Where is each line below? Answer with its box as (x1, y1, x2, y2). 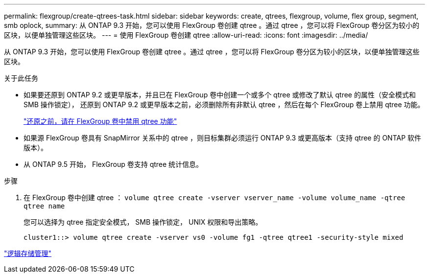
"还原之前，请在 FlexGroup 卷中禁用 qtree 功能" (24, 117, 177, 125)
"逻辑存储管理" (4, 249, 52, 257)
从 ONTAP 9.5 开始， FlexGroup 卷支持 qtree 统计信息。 (24, 160, 203, 168)
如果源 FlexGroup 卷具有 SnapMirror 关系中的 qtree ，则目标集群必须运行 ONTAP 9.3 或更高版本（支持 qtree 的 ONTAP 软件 (24, 134, 422, 142)
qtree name (24, 202, 65, 210)
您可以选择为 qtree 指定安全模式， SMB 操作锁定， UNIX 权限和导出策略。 (24, 218, 262, 226)
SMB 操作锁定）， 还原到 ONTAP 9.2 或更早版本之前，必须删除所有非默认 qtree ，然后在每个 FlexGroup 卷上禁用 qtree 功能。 (24, 100, 425, 109)
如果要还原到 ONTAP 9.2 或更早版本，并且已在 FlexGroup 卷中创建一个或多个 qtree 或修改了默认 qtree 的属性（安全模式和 (24, 91, 416, 99)
